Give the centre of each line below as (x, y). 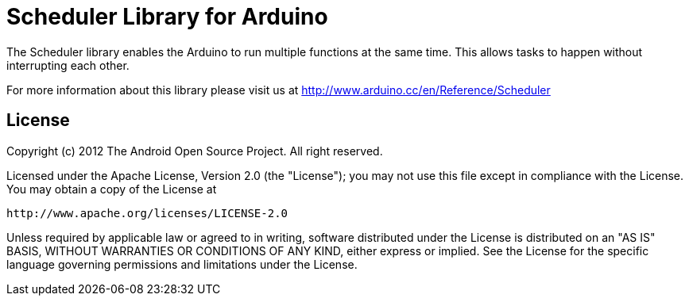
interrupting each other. (68, 65)
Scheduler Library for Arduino (167, 17)
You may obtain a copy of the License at (112, 189)
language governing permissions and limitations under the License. (182, 264)
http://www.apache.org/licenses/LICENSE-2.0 (147, 213)
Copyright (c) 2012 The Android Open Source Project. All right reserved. (195, 151)
